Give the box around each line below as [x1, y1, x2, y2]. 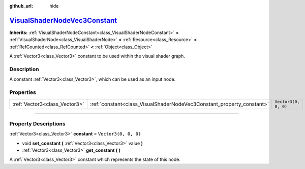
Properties [9, 89, 37, 96]
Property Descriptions [9, 120, 66, 127]
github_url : [9, 3, 33, 9]
